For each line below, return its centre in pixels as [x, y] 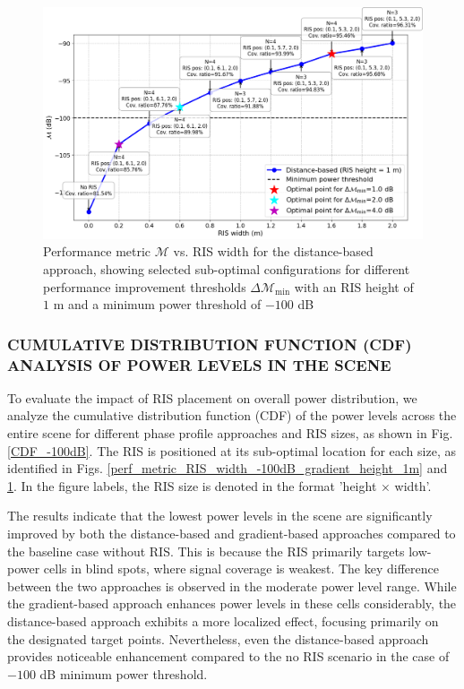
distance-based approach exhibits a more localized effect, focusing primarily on [223, 621]
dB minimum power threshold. [124, 673]
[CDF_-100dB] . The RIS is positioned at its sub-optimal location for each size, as [232, 450]
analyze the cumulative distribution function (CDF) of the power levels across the [232, 415]
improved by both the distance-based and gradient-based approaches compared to [232, 534]
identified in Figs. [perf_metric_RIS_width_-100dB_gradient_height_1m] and [228, 468]
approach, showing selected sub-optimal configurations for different [227, 268]
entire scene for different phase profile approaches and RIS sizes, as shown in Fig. [230, 433]
